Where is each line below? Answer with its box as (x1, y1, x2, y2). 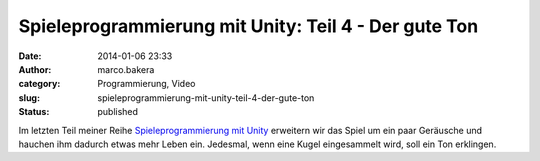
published (97, 106, 139, 118)
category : (18, 78, 61, 90)
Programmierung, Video (97, 78, 196, 90)
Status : (18, 106, 50, 118)
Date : (18, 50, 42, 62)
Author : (18, 63, 52, 75)
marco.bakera (97, 63, 155, 75)
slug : (18, 91, 40, 104)
